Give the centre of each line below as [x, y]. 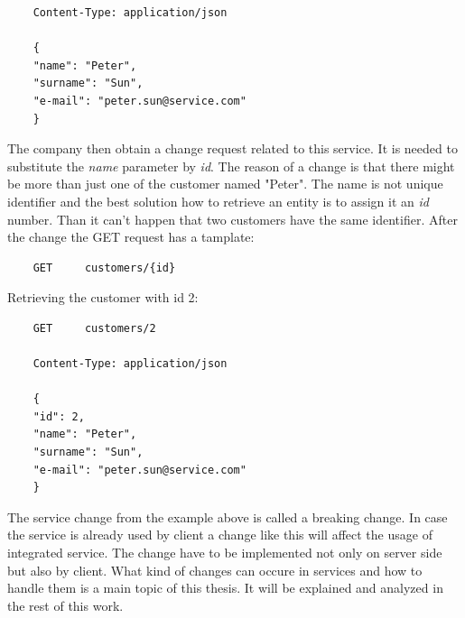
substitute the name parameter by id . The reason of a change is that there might [231, 166]
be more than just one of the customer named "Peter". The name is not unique [225, 184]
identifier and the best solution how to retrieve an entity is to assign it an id [218, 201]
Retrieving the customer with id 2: [103, 297]
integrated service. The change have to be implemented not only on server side [225, 553]
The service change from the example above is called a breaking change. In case [228, 517]
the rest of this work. [65, 605]
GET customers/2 [94, 328]
